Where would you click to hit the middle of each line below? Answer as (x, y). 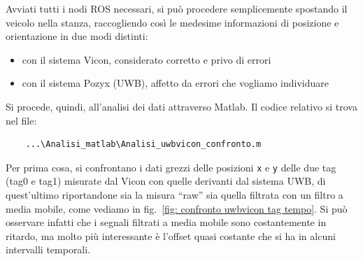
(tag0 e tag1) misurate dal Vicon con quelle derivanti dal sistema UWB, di (166, 181)
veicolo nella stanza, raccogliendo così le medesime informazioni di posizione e (172, 22)
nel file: (21, 120)
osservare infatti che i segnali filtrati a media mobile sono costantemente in (166, 222)
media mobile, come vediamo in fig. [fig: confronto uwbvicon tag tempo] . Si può (177, 208)
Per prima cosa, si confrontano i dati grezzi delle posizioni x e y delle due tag (171, 167)
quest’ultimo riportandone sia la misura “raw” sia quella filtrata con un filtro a (175, 195)
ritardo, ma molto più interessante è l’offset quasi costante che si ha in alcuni (171, 235)
